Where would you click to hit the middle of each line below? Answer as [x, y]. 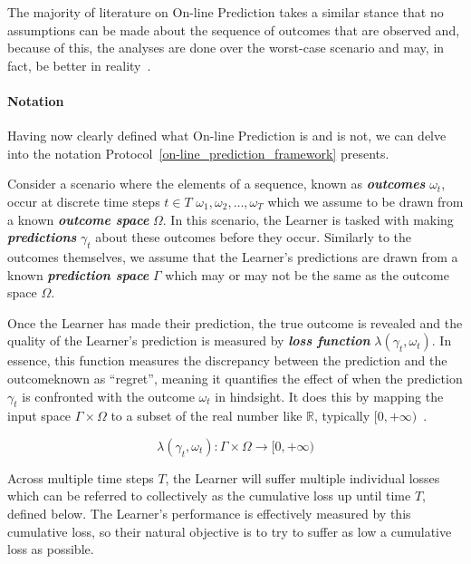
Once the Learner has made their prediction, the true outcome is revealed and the [235, 322]
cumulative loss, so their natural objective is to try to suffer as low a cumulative [230, 531]
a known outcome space [78, 219]
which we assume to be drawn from [365, 201]
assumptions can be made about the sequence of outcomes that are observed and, [234, 29]
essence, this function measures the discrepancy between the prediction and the [227, 360]
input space [39, 416]
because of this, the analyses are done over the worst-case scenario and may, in [226, 48]
